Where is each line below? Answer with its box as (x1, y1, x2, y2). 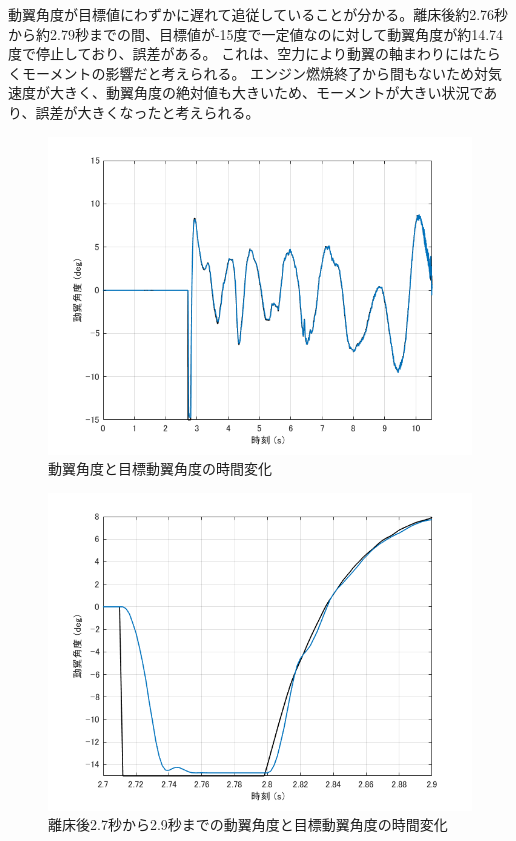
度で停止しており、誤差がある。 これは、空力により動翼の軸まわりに (8, 43, 459, 64)
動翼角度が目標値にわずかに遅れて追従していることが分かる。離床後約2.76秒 (8, 4, 509, 24)
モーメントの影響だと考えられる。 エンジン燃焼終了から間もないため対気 (21, 62, 503, 83)
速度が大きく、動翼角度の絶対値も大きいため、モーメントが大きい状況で (8, 82, 484, 103)
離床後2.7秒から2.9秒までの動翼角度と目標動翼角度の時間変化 (48, 814, 448, 835)
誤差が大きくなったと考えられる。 (35, 101, 260, 122)
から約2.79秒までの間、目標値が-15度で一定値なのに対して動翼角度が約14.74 (8, 23, 504, 44)
